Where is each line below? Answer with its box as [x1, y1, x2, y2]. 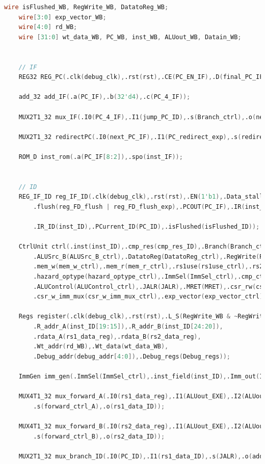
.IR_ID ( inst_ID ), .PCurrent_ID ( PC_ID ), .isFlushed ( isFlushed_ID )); [33, 223, 260, 231]
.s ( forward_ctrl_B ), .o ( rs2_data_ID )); [33, 432, 165, 440]
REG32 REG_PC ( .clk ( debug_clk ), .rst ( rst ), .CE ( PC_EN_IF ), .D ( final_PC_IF [18, 73, 263, 81]
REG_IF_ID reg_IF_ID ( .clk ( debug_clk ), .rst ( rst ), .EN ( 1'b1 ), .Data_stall [18, 193, 263, 201]
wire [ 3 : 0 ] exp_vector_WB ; [18, 13, 107, 21]
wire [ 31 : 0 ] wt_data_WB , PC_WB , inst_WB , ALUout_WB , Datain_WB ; [18, 33, 242, 41]
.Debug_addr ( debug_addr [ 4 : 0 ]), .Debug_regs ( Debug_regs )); [33, 352, 230, 360]
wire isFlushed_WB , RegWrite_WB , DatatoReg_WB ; [4, 4, 169, 11]
